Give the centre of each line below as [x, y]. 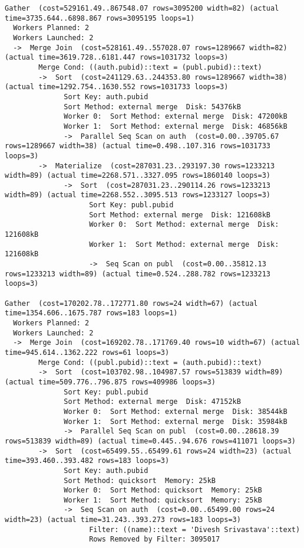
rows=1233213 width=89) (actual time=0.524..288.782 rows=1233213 [138, 274]
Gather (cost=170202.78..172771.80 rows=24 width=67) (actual [131, 303]
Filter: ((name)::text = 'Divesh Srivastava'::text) [195, 529]
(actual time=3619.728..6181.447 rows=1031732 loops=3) [117, 58]
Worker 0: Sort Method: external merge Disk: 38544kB [176, 411]
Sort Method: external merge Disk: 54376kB [152, 107]
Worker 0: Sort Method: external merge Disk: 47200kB [176, 117]
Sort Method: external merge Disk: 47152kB [152, 402]
